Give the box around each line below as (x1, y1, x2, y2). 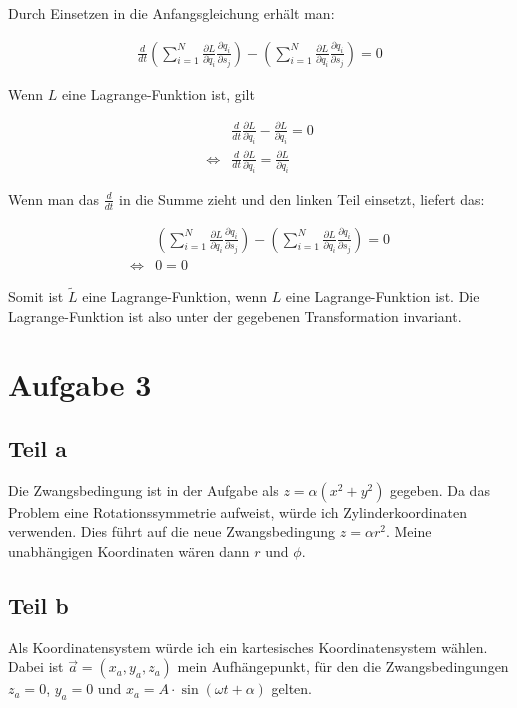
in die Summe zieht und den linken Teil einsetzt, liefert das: (119, 188, 485, 209)
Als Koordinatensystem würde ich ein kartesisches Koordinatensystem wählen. (8, 636, 488, 657)
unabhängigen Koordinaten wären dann (8, 540, 250, 561)
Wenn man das (8, 188, 100, 209)
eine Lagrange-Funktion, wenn (82, 285, 267, 306)
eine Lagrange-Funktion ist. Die (285, 285, 480, 306)
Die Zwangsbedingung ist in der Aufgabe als (8, 479, 279, 500)
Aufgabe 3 (8, 364, 152, 405)
